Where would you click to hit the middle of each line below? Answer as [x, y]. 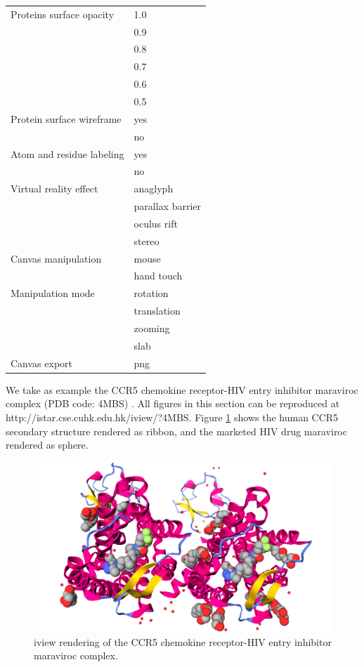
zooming [152, 328]
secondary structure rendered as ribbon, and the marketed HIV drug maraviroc [176, 431]
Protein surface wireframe [66, 118]
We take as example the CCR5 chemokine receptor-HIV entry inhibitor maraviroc [182, 389]
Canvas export [42, 363]
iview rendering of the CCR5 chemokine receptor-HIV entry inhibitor [183, 641]
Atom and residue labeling [67, 153]
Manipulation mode [53, 293]
